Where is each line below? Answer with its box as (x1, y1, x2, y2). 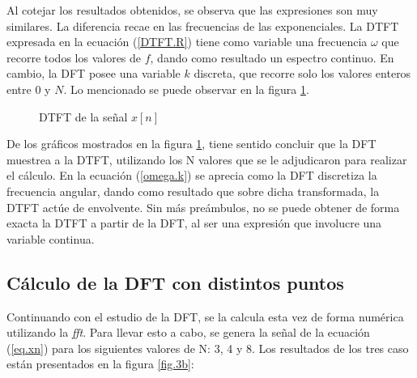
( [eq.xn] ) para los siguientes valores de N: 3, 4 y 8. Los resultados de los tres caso (6, 339, 409, 356)
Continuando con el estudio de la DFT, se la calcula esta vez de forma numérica (6, 308, 404, 325)
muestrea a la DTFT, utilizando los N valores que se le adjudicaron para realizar (6, 151, 407, 168)
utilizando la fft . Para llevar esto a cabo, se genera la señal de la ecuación (6, 324, 370, 341)
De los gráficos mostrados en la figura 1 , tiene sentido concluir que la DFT (6, 135, 377, 152)
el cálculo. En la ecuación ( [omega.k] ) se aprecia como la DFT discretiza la (6, 167, 377, 184)
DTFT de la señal (39, 108, 128, 125)
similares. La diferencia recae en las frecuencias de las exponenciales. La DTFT (6, 17, 399, 34)
